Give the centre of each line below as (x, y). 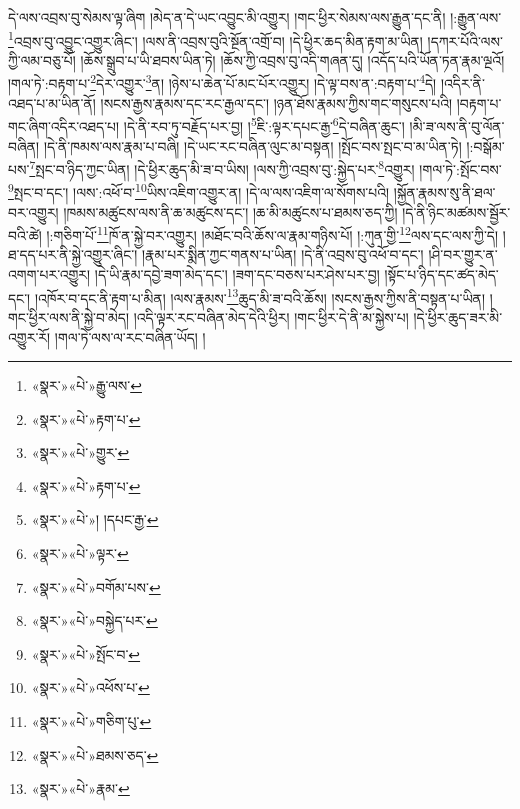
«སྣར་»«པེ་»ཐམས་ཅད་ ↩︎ (95, 754)
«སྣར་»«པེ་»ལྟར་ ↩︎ (80, 553)
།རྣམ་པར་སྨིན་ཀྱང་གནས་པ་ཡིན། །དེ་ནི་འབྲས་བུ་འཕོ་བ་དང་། (282, 254)
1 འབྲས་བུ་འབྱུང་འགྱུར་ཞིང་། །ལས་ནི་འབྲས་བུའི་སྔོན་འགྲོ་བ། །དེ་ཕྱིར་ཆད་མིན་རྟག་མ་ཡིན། (215, 39)
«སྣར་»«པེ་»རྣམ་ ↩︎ (80, 788)
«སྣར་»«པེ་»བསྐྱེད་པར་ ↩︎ (94, 620)
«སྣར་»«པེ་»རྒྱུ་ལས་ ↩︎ (86, 385)
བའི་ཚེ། (25, 234)
